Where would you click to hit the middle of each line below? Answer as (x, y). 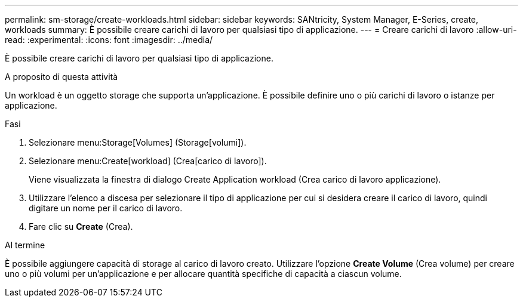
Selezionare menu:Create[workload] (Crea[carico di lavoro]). (148, 161)
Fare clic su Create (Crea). (81, 226)
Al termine (25, 245)
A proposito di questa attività (61, 77)
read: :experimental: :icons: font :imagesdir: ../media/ (109, 40)
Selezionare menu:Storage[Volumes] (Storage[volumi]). (138, 142)
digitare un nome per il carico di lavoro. (106, 208)
